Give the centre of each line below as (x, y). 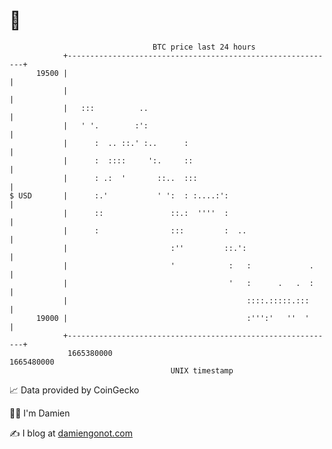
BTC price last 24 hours (204, 47)
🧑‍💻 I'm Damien (40, 413)
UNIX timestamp (202, 370)
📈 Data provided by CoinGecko (74, 390)
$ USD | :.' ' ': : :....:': (119, 195)
